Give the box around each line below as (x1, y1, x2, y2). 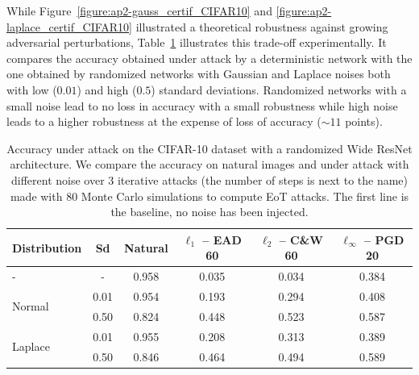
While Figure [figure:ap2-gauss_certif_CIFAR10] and (6, 2, 272, 19)
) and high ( (77, 81, 137, 98)
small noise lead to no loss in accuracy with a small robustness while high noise (6, 97, 398, 114)
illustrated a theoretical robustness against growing (135, 18, 388, 35)
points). (345, 113, 383, 130)
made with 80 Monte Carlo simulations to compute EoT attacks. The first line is (10, 187, 409, 204)
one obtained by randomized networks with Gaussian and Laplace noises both (6, 65, 391, 82)
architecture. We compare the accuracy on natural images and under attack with (10, 156, 409, 173)
